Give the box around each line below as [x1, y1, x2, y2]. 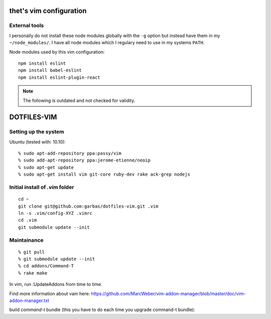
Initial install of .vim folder [9, 184, 74, 191]
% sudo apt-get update [18, 165, 74, 170]
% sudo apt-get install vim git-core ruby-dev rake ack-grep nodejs [18, 172, 190, 178]
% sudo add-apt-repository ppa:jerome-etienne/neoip [18, 157, 151, 163]
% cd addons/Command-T [18, 263, 74, 269]
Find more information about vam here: [9, 290, 90, 296]
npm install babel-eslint [18, 68, 82, 73]
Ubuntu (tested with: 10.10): [9, 138, 66, 145]
